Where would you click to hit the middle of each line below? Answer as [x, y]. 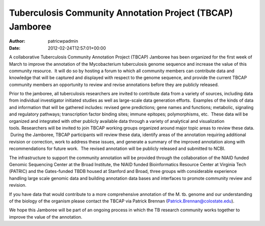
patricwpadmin [63, 41]
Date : [15, 48]
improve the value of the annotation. [46, 217]
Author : [17, 41]
